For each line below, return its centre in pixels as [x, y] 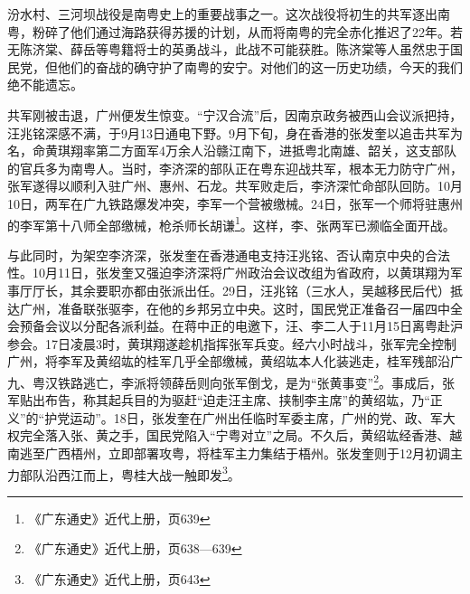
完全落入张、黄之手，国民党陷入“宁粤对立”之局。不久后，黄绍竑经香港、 [235, 435]
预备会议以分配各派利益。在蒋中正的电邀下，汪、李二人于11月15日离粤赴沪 [241, 326]
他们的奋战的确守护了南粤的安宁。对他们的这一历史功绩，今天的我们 [260, 66]
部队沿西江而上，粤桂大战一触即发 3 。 [130, 473]
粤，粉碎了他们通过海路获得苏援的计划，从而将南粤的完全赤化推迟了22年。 [229, 31]
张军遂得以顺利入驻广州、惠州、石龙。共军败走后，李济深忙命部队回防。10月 [235, 186]
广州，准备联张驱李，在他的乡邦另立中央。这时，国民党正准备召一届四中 [235, 308]
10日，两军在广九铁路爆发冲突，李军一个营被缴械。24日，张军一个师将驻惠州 [235, 203]
